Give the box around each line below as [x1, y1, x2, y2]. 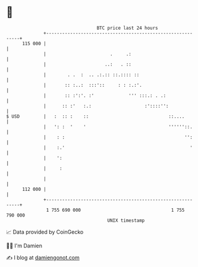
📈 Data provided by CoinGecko [6, 228, 84, 235]
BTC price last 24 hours [96, 25, 159, 31]
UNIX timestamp [107, 217, 145, 224]
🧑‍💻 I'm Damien [6, 242, 43, 249]
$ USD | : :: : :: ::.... [6, 113, 185, 120]
